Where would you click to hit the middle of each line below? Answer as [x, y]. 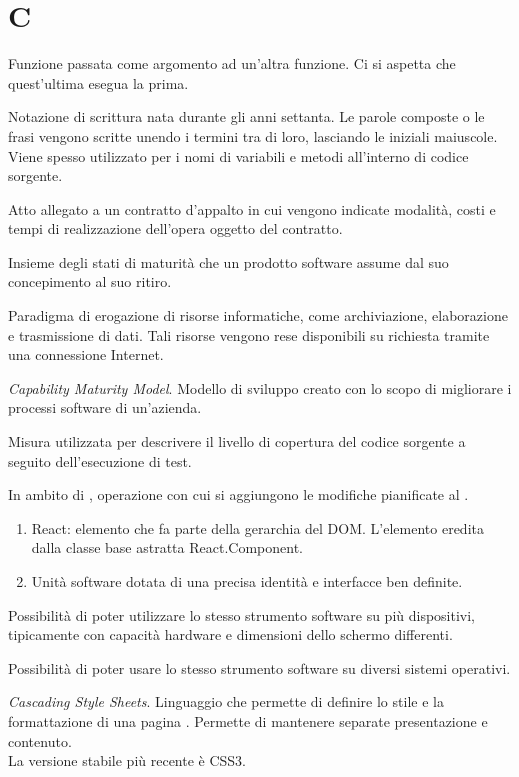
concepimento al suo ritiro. [90, 281]
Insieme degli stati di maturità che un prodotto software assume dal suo [228, 261]
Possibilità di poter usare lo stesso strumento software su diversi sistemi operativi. [259, 667]
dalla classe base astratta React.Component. [167, 547]
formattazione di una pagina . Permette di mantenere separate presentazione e [248, 720]
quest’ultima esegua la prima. [98, 82]
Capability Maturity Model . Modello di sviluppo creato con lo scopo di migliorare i [260, 387]
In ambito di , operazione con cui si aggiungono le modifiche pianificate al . [238, 494]
